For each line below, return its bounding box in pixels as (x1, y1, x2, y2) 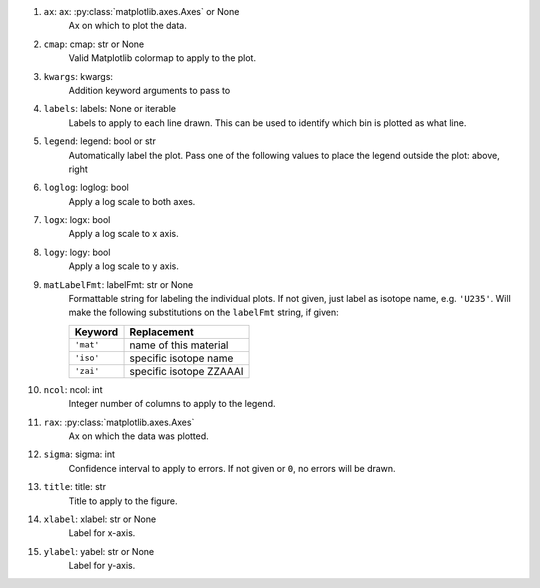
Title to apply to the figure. (68, 495, 178, 507)
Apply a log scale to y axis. (68, 260, 179, 272)
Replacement (129, 325, 194, 339)
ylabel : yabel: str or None (43, 545, 155, 557)
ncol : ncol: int (43, 383, 103, 395)
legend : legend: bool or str (43, 135, 157, 147)
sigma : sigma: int (43, 448, 115, 460)
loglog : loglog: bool (43, 181, 130, 194)
